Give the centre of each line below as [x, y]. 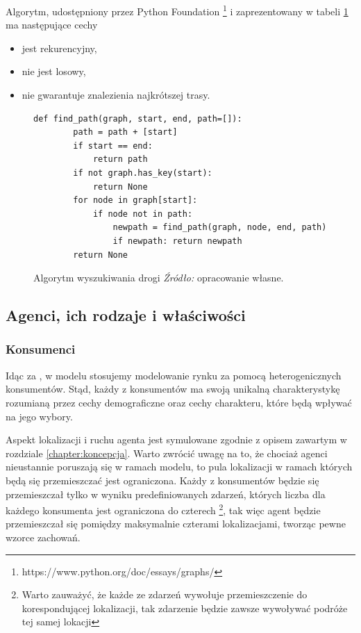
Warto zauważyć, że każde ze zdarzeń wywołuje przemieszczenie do [165, 594]
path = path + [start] [125, 132]
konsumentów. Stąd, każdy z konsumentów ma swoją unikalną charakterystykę [173, 389]
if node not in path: [143, 214]
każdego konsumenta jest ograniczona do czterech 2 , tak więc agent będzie [163, 509]
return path [120, 159]
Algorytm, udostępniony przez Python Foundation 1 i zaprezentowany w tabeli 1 [177, 10]
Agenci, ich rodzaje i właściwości [126, 315]
